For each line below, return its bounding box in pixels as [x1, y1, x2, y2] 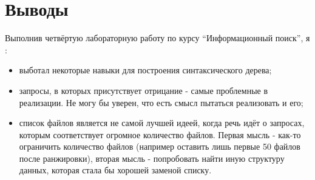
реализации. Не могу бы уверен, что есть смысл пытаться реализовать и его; [19, 96, 303, 108]
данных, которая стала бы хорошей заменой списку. [19, 164, 212, 176]
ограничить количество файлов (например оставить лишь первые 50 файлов [19, 140, 300, 153]
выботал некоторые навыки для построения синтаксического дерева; [19, 64, 272, 76]
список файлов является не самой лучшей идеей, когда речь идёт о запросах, [19, 116, 305, 129]
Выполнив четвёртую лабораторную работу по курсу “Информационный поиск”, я [5, 32, 310, 44]
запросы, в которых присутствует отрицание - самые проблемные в [19, 84, 268, 96]
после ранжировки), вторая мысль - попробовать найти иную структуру [19, 152, 285, 164]
